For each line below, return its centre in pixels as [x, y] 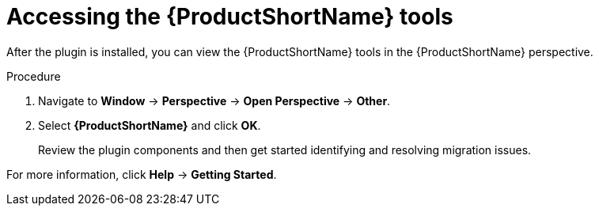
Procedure [34, 76]
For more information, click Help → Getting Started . [142, 174]
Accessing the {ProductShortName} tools [230, 17]
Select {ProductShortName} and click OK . [150, 125]
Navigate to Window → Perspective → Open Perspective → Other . [214, 100]
